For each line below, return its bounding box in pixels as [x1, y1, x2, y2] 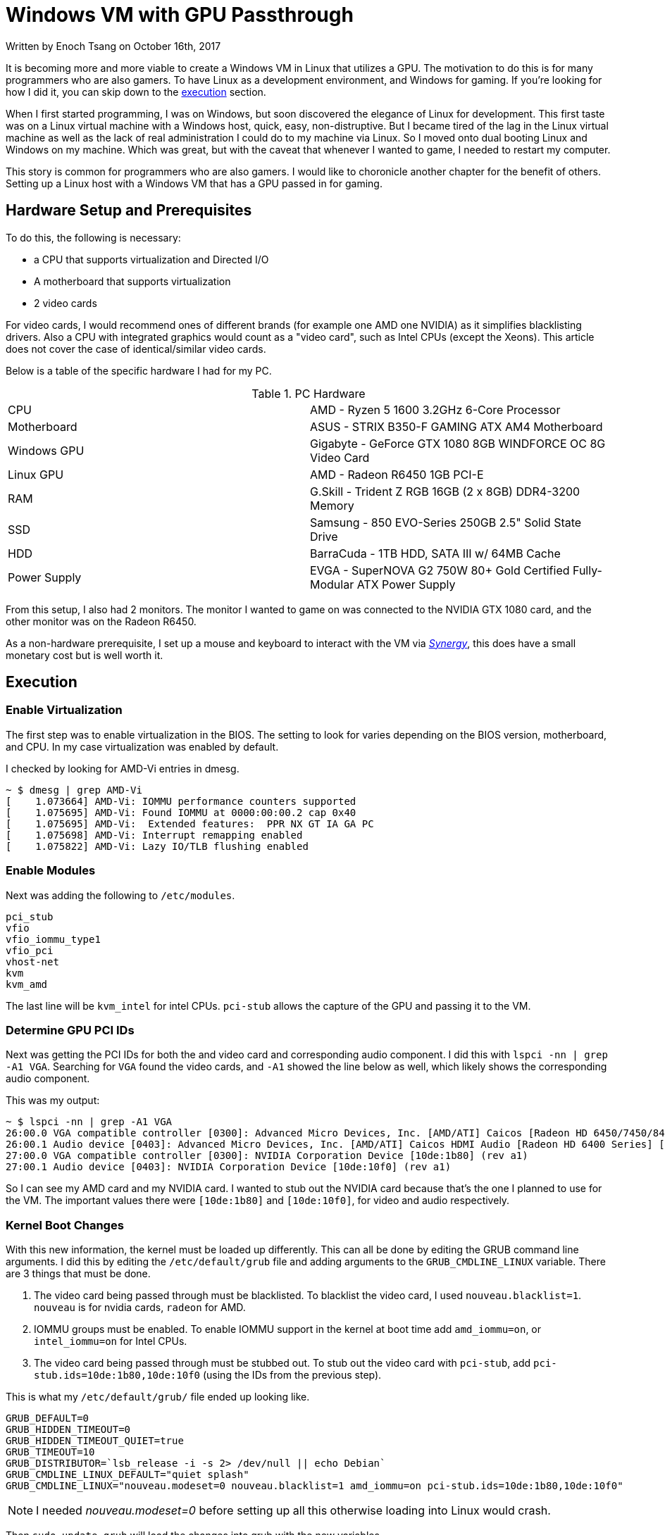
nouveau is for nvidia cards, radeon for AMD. [34, 1301, 246, 1314]
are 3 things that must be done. [6, 1267, 151, 1280]
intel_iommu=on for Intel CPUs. [34, 1335, 187, 1348]
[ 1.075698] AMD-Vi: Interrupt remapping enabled [6, 829, 303, 841]
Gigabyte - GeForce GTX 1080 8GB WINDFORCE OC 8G [310, 436, 606, 451]
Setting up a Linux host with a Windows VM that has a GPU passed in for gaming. [6, 177, 383, 189]
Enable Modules [6, 863, 96, 878]
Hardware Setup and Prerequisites [6, 201, 252, 220]
